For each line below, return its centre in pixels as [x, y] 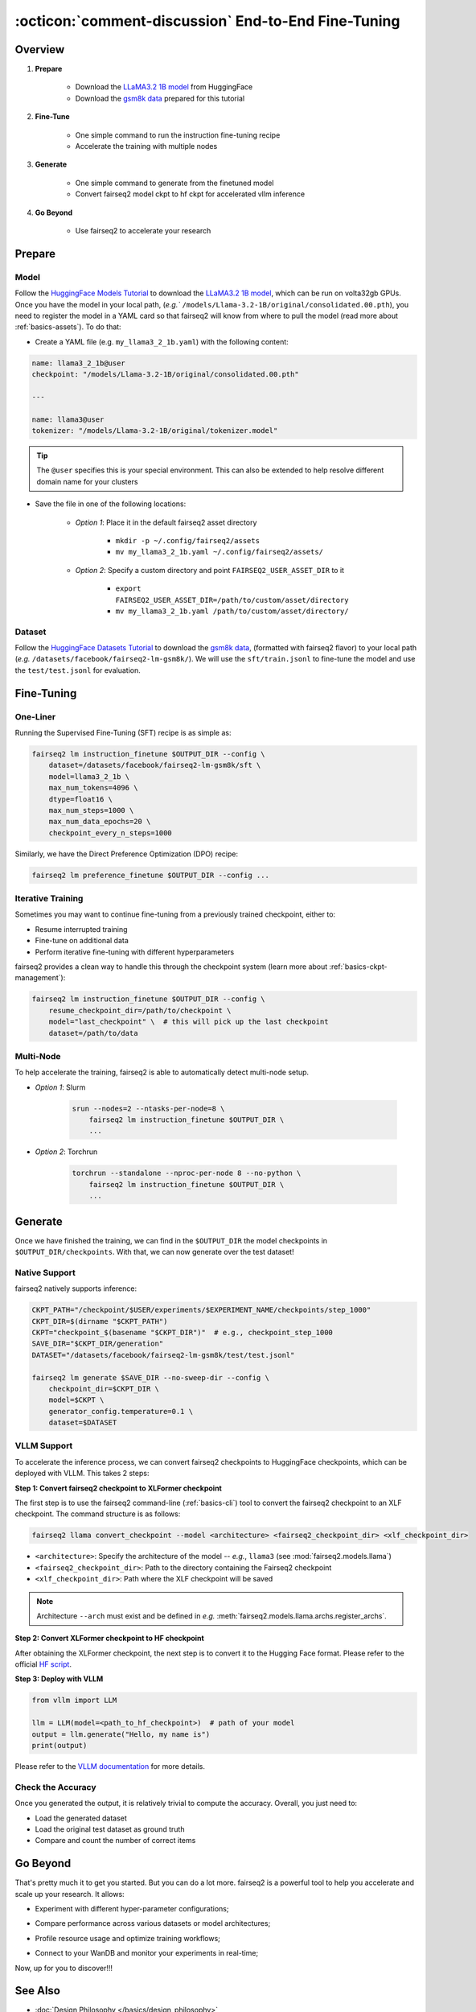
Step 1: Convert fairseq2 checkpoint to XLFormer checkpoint [119, 1488]
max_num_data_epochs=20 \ [100, 822]
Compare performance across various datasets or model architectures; [153, 1923]
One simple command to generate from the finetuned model [174, 183]
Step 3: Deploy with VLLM [59, 1679]
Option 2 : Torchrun [66, 1152]
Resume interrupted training [81, 929]
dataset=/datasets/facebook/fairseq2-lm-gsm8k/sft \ [155, 765]
